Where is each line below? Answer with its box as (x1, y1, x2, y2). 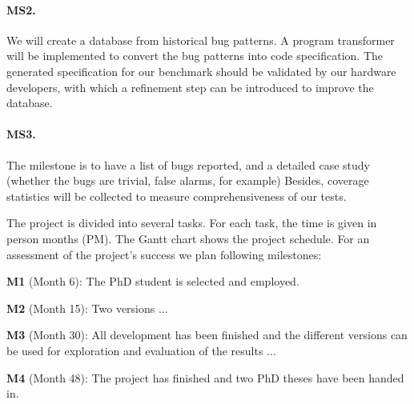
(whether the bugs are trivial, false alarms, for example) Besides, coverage (6, 172, 369, 189)
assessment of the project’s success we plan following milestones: (6, 246, 322, 262)
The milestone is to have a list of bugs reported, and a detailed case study (6, 156, 370, 173)
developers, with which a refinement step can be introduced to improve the (6, 78, 374, 95)
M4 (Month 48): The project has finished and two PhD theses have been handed (6, 369, 404, 386)
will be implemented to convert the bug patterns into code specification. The (6, 47, 383, 64)
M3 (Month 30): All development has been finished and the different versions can (6, 326, 408, 343)
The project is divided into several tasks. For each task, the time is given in (6, 214, 377, 231)
